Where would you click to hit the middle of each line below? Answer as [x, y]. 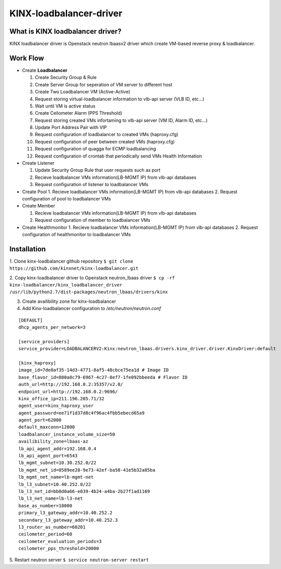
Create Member [39, 206]
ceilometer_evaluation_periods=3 [60, 541]
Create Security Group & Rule [66, 77]
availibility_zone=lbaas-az [53, 442]
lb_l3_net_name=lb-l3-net [51, 499]
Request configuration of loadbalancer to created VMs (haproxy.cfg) [107, 135]
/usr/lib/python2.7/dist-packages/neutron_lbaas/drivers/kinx [89, 292]
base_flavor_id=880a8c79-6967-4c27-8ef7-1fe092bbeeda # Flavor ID [103, 377]
